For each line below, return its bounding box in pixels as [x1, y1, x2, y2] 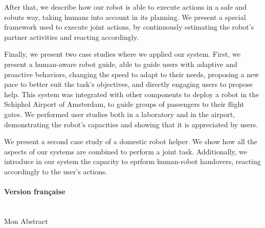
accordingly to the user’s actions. [4, 166, 107, 176]
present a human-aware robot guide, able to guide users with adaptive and [4, 58, 237, 69]
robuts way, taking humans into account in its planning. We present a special [4, 11, 246, 22]
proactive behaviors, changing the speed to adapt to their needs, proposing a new [4, 69, 259, 79]
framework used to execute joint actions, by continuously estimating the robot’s [4, 21, 254, 32]
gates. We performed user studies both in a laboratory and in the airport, [4, 108, 235, 119]
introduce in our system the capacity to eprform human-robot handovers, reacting [4, 156, 261, 167]
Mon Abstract [4, 215, 48, 226]
